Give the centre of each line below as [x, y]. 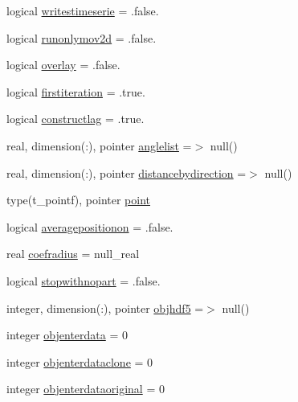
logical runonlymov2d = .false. [82, 37]
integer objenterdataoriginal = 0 [86, 389]
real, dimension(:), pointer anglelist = [99, 145]
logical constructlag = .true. [76, 119]
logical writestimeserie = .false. [83, 10]
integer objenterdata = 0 [67, 335]
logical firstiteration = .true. [76, 91]
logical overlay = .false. [63, 65]
